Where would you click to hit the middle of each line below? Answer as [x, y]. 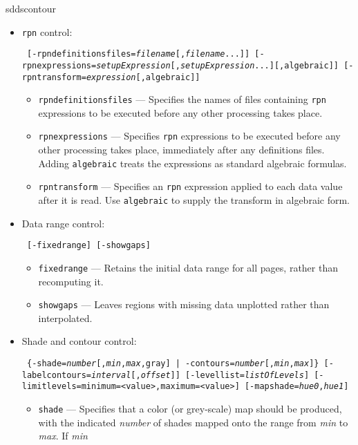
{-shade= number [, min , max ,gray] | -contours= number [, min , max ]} [173, 364]
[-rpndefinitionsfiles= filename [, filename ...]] [138, 54]
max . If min [63, 436]
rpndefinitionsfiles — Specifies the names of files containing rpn [182, 99]
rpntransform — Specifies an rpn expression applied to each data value [190, 186]
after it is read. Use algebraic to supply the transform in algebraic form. [194, 200]
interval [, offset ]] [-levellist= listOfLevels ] [200, 375]
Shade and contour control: [79, 341]
